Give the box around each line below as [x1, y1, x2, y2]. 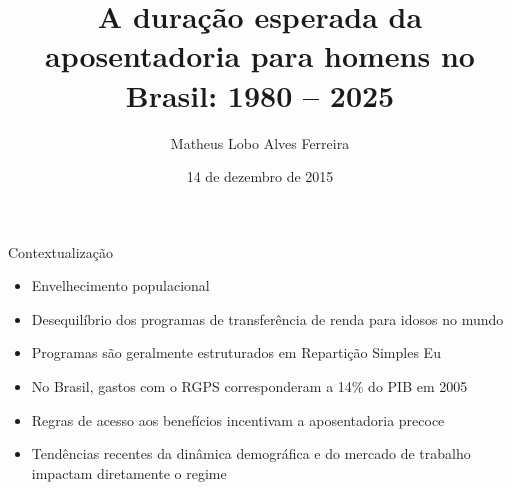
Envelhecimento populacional [31, 275, 210, 296]
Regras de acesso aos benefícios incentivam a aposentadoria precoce [31, 409, 445, 430]
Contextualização [8, 241, 113, 262]
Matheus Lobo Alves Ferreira [170, 132, 350, 153]
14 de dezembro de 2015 [186, 166, 334, 187]
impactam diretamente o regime [31, 462, 227, 483]
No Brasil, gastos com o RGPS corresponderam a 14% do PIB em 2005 [31, 376, 468, 397]
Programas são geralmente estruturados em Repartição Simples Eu [31, 342, 441, 363]
